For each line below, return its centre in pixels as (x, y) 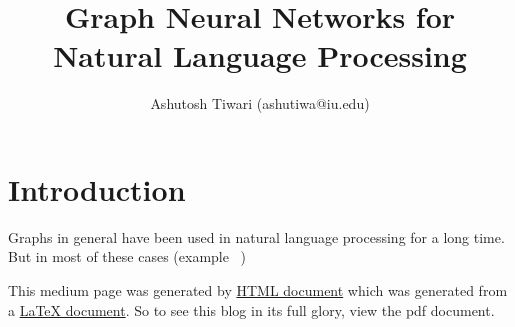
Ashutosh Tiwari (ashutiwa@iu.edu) (260, 103)
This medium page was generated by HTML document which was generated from (258, 290)
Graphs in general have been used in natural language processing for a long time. (256, 236)
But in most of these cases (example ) (127, 256)
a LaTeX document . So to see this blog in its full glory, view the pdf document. (251, 309)
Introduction (97, 188)
